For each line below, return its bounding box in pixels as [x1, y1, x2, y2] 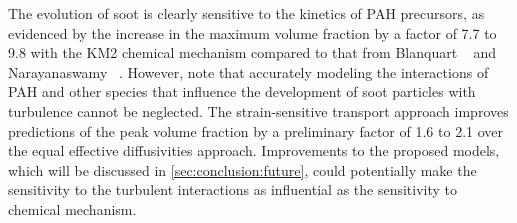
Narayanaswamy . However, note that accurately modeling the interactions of [8, 61, 489, 82]
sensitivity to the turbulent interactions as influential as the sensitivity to [8, 179, 458, 200]
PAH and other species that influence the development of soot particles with [8, 81, 476, 102]
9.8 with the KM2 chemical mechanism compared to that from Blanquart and [8, 42, 497, 63]
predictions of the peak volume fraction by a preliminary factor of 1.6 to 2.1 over [8, 120, 503, 141]
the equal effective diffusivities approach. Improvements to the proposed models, [8, 140, 500, 161]
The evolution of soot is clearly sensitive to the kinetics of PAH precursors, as [8, 3, 485, 23]
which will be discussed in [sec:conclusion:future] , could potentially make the [8, 159, 477, 180]
